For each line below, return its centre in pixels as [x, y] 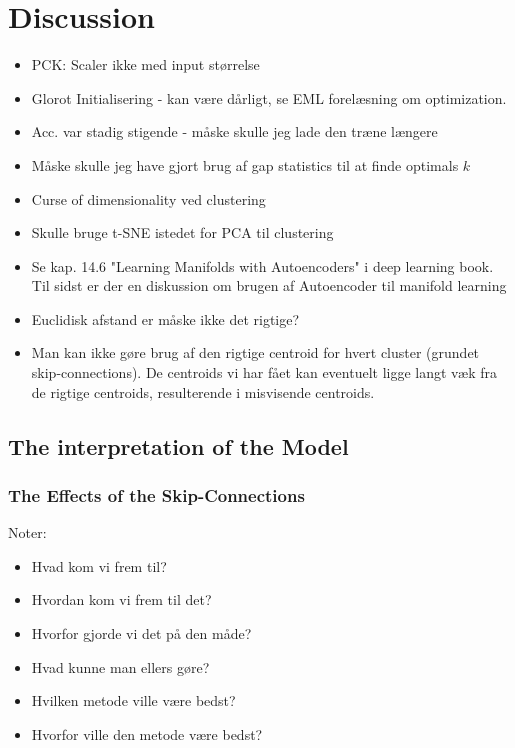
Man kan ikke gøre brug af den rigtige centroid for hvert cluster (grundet [255, 352]
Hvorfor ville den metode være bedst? [147, 733]
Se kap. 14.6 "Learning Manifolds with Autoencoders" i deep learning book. [262, 265]
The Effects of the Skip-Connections [156, 494]
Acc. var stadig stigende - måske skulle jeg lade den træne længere [234, 131]
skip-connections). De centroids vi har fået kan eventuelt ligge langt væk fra [264, 372]
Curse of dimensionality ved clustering [148, 198]
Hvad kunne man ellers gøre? [120, 666]
